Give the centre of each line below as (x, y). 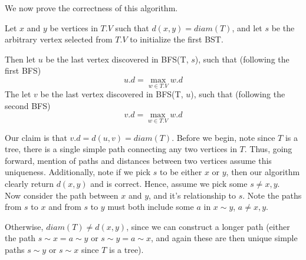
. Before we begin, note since (223, 137)
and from (65, 207)
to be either (181, 172)
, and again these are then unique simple (224, 238)
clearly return (29, 183)
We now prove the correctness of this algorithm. (91, 8)
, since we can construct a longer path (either (208, 226)
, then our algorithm (263, 172)
